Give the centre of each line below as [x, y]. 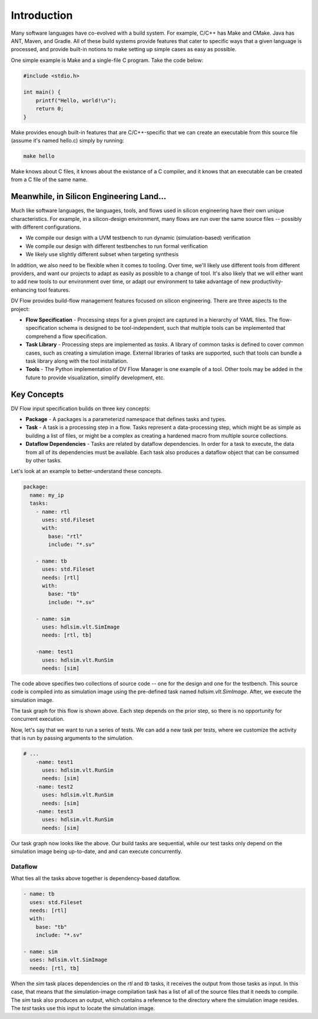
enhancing [24, 290]
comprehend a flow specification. [66, 336]
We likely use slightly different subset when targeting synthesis [102, 254]
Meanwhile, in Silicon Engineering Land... [89, 196]
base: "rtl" [65, 536]
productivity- [268, 282]
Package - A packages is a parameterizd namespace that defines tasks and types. [126, 419]
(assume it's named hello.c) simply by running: [67, 141]
